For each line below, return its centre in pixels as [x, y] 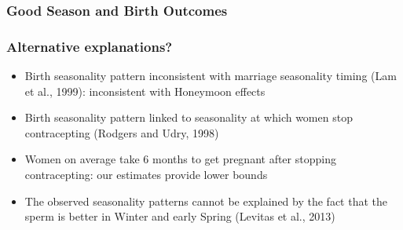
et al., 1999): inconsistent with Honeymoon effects [145, 91]
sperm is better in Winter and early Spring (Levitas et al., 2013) [180, 216]
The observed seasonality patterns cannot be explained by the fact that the [206, 201]
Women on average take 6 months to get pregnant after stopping [180, 159]
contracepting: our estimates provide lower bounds [146, 175]
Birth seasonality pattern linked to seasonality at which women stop [189, 117]
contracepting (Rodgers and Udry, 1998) [122, 132]
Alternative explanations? [90, 46]
